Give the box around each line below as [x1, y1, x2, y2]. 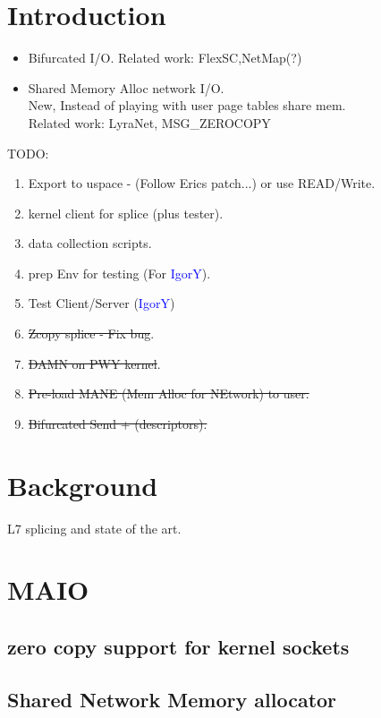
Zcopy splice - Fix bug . [28, 324, 155, 343]
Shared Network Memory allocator [7, 685, 337, 713]
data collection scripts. [28, 234, 152, 252]
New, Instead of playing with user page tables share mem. [28, 96, 346, 115]
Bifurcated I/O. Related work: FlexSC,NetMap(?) [28, 48, 302, 67]
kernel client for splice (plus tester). [28, 203, 224, 222]
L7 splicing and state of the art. [7, 518, 182, 537]
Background [7, 466, 158, 503]
